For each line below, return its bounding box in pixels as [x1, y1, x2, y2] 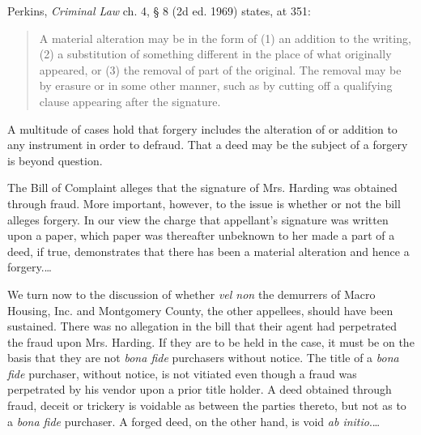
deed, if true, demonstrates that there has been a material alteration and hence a [7, 242, 410, 259]
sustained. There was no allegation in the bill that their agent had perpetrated [7, 318, 398, 335]
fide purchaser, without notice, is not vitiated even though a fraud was [7, 365, 357, 382]
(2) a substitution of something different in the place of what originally [39, 45, 392, 62]
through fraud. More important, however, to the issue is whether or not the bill [7, 194, 401, 211]
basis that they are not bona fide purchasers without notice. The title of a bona [7, 349, 399, 366]
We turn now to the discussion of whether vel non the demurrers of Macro [7, 285, 376, 302]
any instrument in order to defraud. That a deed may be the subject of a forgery [7, 136, 408, 153]
